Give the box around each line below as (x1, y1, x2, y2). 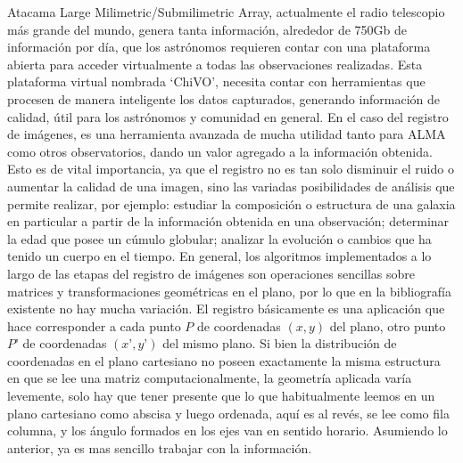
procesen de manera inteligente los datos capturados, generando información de (7, 89, 441, 108)
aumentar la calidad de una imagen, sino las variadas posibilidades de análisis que (7, 176, 455, 195)
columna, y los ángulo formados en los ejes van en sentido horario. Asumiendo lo (7, 421, 448, 440)
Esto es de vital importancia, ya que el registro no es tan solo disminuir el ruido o (7, 159, 454, 178)
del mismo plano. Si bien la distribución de (162, 334, 397, 353)
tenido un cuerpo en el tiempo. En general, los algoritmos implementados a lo (7, 247, 432, 265)
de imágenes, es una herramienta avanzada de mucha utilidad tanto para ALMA (7, 125, 446, 143)
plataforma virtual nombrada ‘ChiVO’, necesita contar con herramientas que (7, 72, 426, 91)
